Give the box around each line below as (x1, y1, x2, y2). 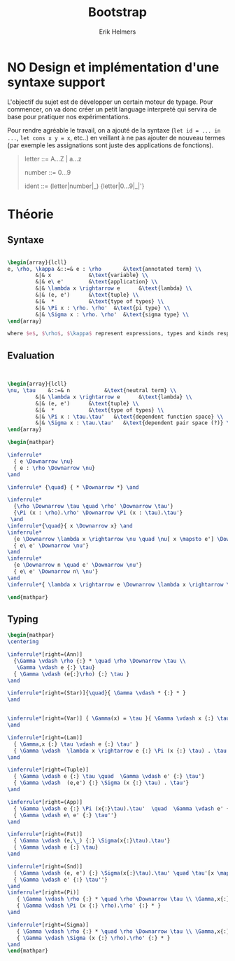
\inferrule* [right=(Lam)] (7, 734, 83, 741)
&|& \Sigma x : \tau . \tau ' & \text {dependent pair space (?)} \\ (35, 419, 233, 426)
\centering (7, 638, 39, 645)
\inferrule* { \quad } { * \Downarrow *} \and (7, 483, 139, 491)
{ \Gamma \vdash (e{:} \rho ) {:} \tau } (13, 671, 130, 678)
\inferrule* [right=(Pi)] (7, 889, 80, 896)
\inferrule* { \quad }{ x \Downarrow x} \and (7, 522, 133, 530)
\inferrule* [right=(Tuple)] (7, 766, 90, 774)
